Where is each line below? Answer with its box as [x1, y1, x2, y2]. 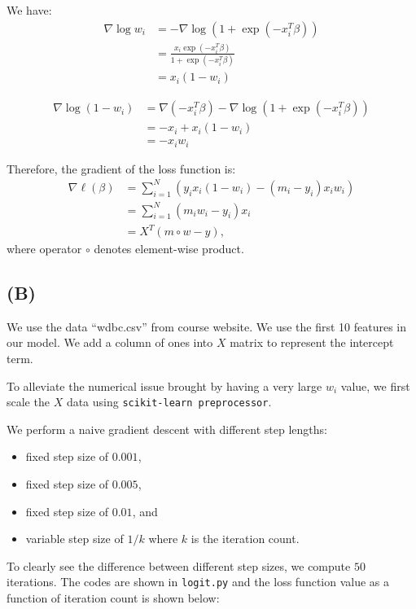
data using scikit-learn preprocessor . [66, 393, 272, 410]
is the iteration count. [190, 530, 300, 547]
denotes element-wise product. [94, 240, 244, 257]
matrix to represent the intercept [230, 334, 394, 351]
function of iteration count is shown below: [7, 589, 220, 607]
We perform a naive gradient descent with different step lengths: [7, 420, 327, 437]
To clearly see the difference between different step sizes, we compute [7, 557, 351, 574]
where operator [7, 240, 82, 257]
